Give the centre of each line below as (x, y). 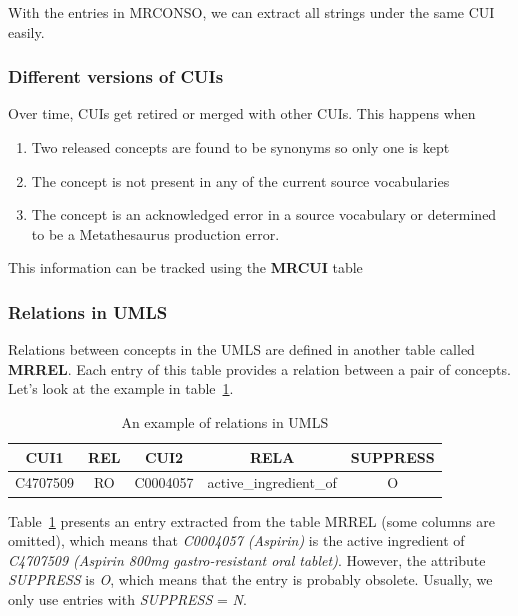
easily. (26, 31)
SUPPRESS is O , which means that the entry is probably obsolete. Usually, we (250, 579)
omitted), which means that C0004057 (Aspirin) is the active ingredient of (236, 540)
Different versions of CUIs (116, 76)
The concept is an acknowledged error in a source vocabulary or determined (264, 214)
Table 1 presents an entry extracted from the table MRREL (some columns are (251, 520)
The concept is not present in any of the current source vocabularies (240, 180)
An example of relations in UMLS (225, 421)
